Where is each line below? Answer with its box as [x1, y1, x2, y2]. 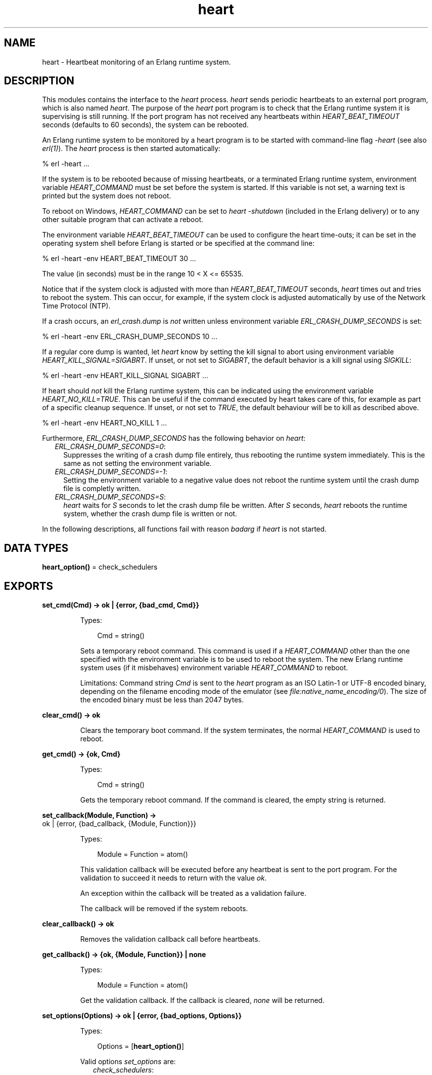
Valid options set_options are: [80, 1057, 176, 1066]
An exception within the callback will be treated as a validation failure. [80, 889, 307, 898]
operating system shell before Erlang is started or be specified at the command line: [42, 239, 315, 248]
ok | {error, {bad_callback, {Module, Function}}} [42, 819, 197, 828]
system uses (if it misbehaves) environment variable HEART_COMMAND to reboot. [80, 663, 348, 672]
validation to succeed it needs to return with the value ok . [80, 874, 267, 883]
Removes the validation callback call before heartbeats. [80, 935, 260, 944]
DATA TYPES [4, 541, 69, 554]
